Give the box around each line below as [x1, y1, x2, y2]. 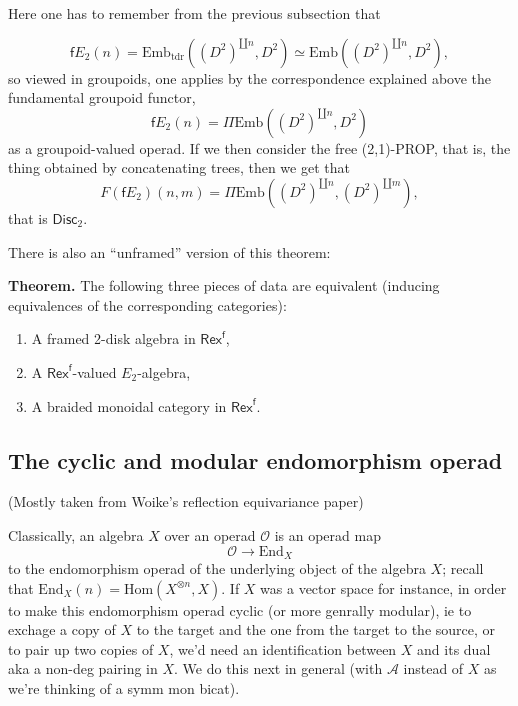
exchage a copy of [8, 619, 116, 640]
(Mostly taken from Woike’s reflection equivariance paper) [8, 491, 364, 512]
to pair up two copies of [8, 638, 154, 659]
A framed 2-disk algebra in [31, 328, 196, 349]
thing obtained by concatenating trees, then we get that [8, 157, 350, 178]
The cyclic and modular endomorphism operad [8, 444, 503, 475]
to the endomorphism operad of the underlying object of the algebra [8, 557, 426, 578]
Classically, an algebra [8, 524, 144, 545]
